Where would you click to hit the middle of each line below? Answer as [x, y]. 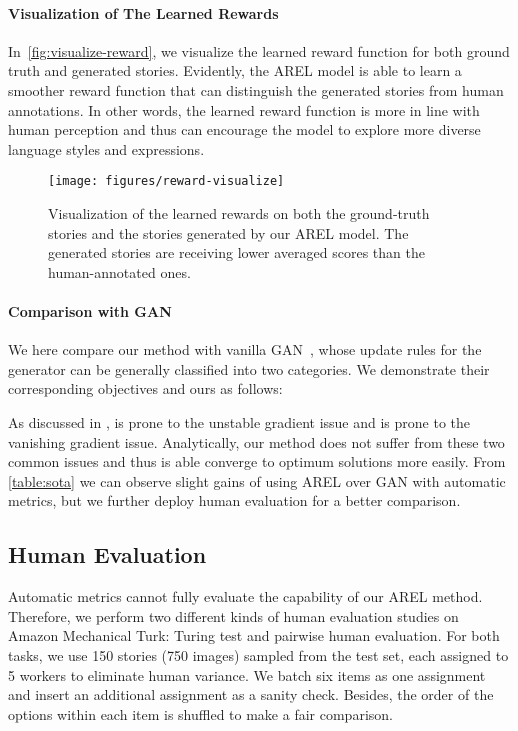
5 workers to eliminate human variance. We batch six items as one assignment [247, 674]
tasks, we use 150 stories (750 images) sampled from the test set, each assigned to [258, 654]
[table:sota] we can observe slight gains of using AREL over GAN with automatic [257, 480]
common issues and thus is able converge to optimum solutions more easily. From [257, 461]
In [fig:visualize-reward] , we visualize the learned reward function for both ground [259, 50]
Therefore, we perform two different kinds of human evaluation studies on [233, 615]
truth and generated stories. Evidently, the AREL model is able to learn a [235, 70]
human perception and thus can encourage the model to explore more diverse [244, 129]
